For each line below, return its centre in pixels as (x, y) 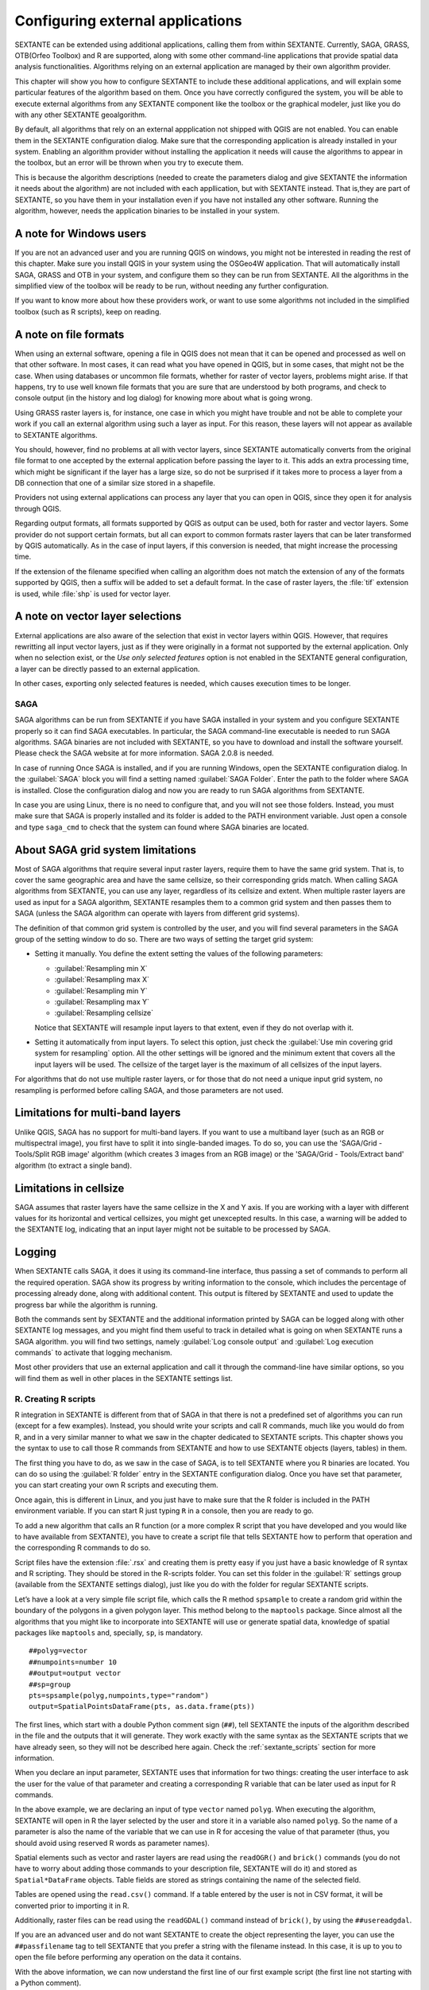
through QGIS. (38, 509)
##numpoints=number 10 (73, 1662)
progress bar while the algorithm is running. (86, 1305)
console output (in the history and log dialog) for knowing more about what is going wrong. (164, 398)
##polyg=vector (58, 1651)
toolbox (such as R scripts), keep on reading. (88, 311)
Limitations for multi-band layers (98, 1113)
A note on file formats (70, 334)
